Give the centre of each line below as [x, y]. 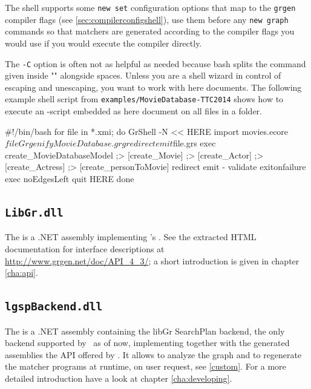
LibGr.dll [34, 212]
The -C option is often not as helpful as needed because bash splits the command [155, 63]
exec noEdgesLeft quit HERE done [70, 178]
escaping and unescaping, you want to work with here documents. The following [153, 87]
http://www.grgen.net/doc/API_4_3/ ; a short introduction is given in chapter [152, 260]
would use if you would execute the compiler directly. [103, 43]
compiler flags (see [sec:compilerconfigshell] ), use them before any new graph [147, 19]
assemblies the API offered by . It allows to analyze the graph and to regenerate [153, 354]
